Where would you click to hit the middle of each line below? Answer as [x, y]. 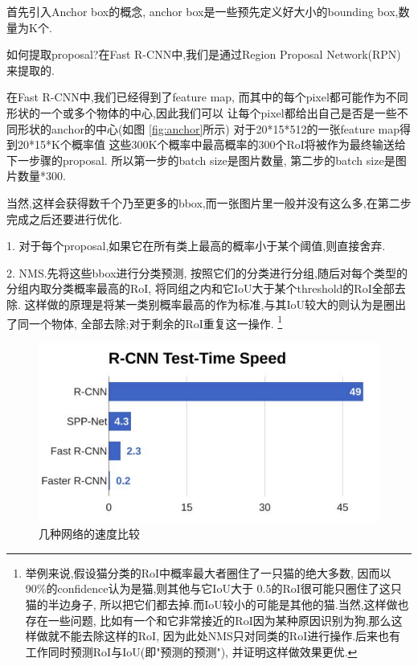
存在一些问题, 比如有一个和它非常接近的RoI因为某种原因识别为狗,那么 [208, 620]
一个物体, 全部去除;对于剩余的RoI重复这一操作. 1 [156, 322]
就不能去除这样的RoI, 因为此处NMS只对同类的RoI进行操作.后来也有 [224, 636]
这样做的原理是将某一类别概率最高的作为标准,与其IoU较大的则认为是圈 [209, 304]
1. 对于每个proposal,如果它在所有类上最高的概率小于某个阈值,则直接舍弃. [196, 246]
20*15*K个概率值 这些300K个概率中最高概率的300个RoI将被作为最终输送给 [211, 144]
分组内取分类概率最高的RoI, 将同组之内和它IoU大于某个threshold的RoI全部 [201, 288]
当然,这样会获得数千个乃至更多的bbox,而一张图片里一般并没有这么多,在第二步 [209, 202]
